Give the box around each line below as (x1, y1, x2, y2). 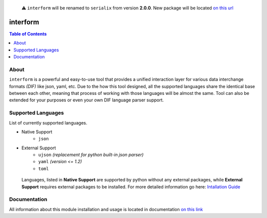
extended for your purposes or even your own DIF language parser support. (9, 97, 164, 103)
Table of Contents (9, 31, 47, 37)
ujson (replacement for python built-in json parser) (38, 152, 144, 158)
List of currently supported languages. (9, 120, 88, 126)
